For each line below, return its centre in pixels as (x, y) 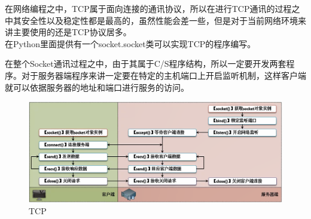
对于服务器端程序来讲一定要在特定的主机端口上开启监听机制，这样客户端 (164, 75)
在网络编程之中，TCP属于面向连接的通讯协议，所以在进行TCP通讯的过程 (148, 8)
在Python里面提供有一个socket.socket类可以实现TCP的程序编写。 (130, 43)
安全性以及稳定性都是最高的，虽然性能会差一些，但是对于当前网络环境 (159, 20)
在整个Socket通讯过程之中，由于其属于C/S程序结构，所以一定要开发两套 (146, 64)
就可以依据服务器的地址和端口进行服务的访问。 (97, 87)
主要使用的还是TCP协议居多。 (72, 32)
